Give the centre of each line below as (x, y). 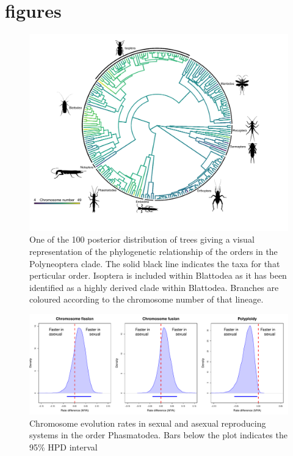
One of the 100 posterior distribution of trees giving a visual (142, 239)
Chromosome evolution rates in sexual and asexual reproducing (148, 423)
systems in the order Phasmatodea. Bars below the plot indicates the (158, 435)
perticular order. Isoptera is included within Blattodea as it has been (158, 275)
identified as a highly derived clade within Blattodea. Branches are (154, 287)
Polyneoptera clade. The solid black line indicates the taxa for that (155, 263)
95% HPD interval (63, 447)
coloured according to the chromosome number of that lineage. (146, 299)
